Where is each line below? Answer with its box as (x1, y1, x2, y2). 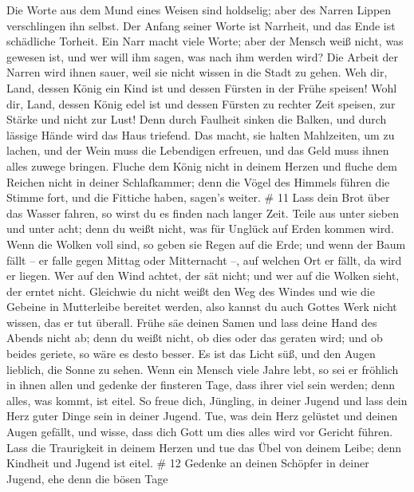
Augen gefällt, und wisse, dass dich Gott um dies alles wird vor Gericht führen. (6, 423, 393, 440)
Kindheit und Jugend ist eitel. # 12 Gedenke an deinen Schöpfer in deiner (6, 455, 369, 471)
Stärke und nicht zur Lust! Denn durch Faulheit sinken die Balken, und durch (6, 111, 387, 128)
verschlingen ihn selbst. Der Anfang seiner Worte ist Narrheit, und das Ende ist (6, 17, 396, 33)
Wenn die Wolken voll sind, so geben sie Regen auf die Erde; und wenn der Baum (6, 235, 406, 252)
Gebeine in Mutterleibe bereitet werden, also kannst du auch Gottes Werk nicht (6, 298, 397, 315)
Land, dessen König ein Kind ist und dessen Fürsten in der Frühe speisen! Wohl (6, 79, 397, 96)
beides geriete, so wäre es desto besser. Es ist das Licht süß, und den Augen (6, 345, 376, 362)
